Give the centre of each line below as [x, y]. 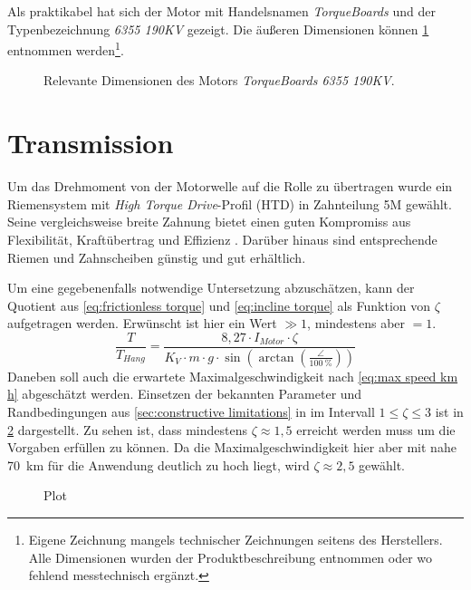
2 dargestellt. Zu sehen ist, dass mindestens [127, 429]
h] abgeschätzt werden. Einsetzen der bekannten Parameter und [185, 394]
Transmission [91, 143]
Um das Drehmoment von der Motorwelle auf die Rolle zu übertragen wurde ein [230, 186]
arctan [276, 358]
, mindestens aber [356, 323]
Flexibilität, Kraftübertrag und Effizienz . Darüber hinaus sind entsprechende [222, 239]
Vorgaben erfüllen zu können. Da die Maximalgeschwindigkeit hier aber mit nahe [232, 447]
